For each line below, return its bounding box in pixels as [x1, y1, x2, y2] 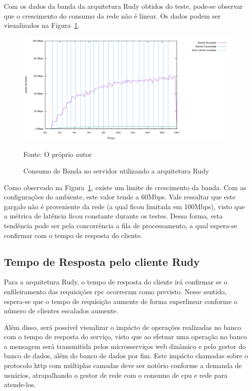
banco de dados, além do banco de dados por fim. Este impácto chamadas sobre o [4, 350, 248, 361]
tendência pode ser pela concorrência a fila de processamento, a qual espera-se [4, 220, 237, 230]
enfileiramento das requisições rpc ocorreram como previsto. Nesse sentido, [4, 286, 227, 296]
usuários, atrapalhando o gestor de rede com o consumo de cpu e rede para [4, 369, 228, 380]
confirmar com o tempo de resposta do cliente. [4, 230, 142, 240]
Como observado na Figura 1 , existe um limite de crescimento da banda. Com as [4, 182, 246, 192]
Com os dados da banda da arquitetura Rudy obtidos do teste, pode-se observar [4, 1, 243, 11]
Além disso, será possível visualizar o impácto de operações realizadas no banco [4, 322, 241, 332]
